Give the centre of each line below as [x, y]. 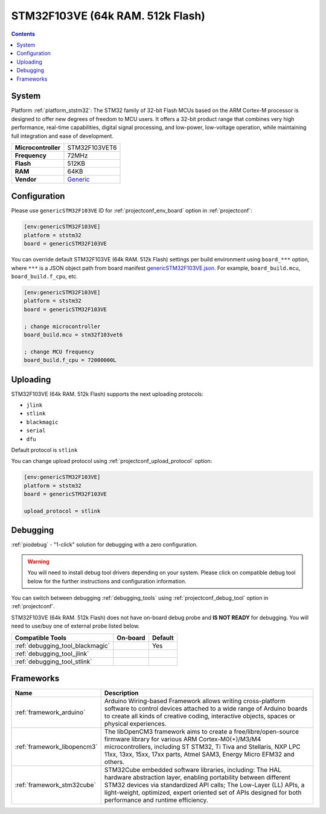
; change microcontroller [62, 326]
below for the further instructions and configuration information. [107, 581]
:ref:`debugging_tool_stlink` [53, 661]
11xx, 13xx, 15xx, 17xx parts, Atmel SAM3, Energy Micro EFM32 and [200, 755]
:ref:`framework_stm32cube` [56, 785]
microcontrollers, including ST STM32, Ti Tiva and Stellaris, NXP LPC [203, 747]
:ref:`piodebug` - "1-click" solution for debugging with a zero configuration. [104, 545]
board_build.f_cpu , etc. [44, 277]
